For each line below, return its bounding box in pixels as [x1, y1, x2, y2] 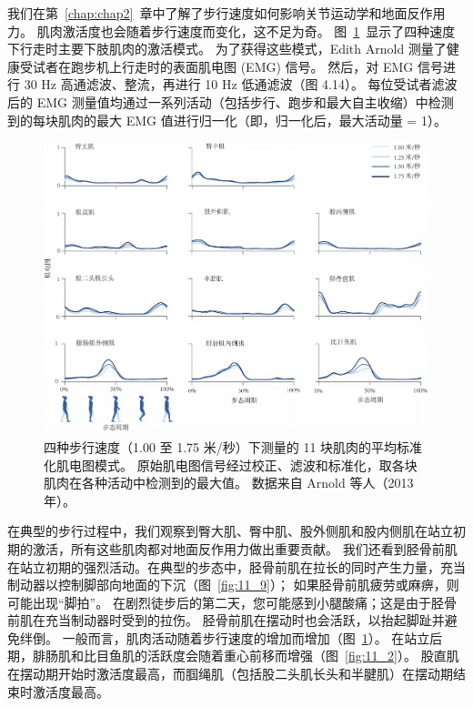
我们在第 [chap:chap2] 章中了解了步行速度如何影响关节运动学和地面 [7, 4, 408, 22]
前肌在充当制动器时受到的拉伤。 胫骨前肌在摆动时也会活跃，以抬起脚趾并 [7, 611, 445, 630]
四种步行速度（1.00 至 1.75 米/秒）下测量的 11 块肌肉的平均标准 [44, 437, 423, 456]
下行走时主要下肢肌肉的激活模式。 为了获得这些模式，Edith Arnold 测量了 [7, 39, 447, 58]
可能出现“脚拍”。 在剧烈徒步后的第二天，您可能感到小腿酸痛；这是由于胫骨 [7, 592, 457, 611]
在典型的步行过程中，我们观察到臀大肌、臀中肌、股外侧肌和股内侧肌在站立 [7, 521, 453, 540]
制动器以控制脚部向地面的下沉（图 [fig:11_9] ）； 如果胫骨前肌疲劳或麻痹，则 [7, 575, 459, 594]
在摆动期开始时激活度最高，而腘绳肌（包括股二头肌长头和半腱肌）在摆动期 [7, 664, 453, 683]
